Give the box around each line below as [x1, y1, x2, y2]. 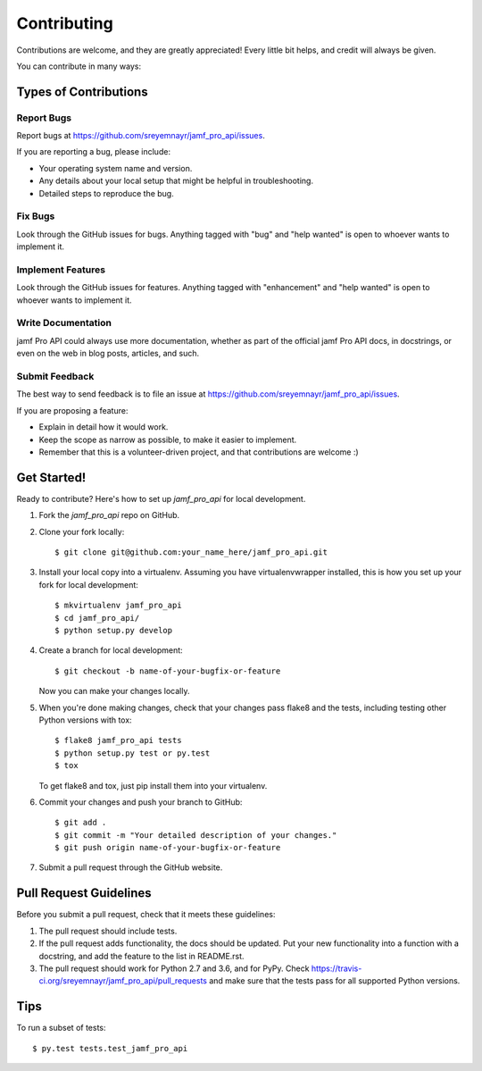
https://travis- [311, 963, 362, 974]
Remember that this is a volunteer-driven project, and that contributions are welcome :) [38, 447, 359, 457]
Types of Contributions [16, 84, 148, 99]
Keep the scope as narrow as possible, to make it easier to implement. [38, 434, 297, 445]
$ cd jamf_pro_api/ [54, 613, 140, 623]
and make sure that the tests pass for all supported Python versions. [208, 975, 461, 986]
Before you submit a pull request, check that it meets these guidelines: [16, 909, 276, 920]
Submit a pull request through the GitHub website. [38, 862, 223, 873]
